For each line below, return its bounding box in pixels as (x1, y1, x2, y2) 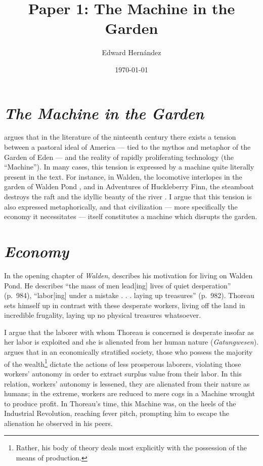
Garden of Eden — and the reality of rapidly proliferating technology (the (4, 151, 234, 162)
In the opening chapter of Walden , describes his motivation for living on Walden (4, 270, 253, 280)
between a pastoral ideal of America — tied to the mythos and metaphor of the (4, 142, 251, 152)
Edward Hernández (102, 47, 161, 58)
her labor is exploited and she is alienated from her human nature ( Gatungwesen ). (4, 336, 259, 347)
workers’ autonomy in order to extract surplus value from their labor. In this (4, 368, 242, 378)
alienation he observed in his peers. (4, 417, 113, 428)
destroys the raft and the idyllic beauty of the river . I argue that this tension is (4, 191, 252, 201)
